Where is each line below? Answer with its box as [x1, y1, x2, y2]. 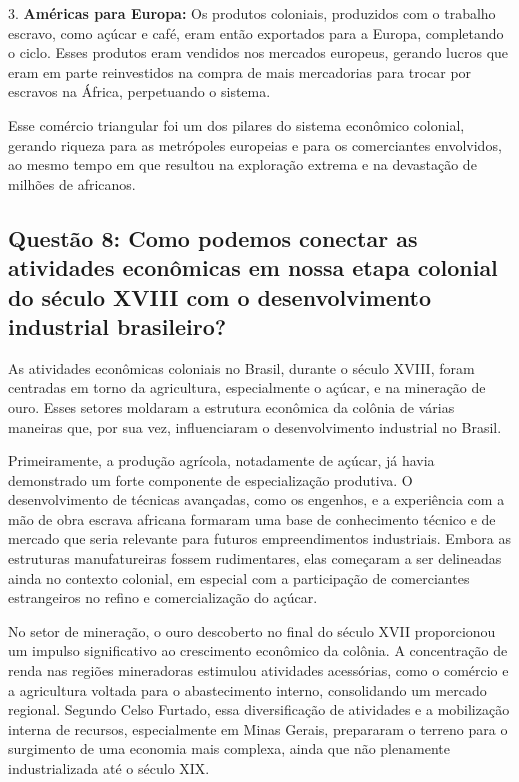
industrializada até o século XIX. [8, 758, 210, 778]
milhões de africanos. [8, 173, 136, 194]
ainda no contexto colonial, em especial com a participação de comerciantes [8, 567, 470, 588]
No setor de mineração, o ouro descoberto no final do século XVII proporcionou [8, 620, 496, 641]
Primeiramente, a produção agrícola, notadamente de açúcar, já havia [8, 450, 435, 471]
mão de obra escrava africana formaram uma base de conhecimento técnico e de [8, 508, 496, 529]
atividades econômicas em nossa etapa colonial [8, 252, 498, 283]
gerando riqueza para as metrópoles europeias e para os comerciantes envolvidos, [8, 134, 502, 155]
